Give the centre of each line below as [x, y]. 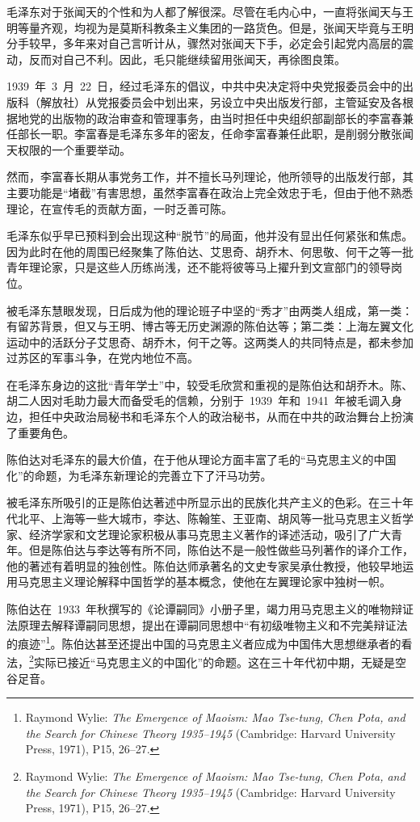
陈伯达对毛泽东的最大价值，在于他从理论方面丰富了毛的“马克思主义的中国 [202, 459]
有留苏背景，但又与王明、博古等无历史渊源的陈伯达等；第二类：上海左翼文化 [210, 326]
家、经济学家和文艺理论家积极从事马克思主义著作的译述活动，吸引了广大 [199, 534]
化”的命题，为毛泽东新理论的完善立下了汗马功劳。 [139, 475]
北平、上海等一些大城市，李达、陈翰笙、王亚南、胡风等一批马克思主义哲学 [215, 518]
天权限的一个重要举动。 [69, 149]
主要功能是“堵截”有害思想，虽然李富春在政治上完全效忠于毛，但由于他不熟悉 [210, 192]
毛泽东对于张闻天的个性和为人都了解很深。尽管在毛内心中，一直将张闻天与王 [210, 11]
